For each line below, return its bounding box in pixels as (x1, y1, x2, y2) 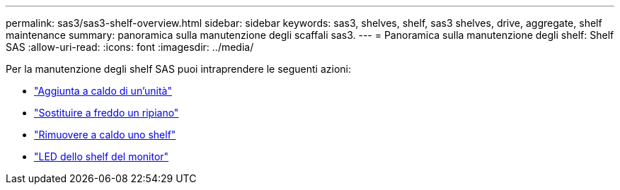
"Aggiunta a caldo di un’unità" (34, 85, 172, 97)
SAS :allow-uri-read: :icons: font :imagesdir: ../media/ (6, 41, 254, 53)
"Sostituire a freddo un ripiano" (34, 107, 179, 119)
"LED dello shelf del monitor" (34, 150, 169, 162)
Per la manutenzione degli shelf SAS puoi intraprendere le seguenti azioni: (6, 63, 351, 75)
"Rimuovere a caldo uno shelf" (34, 129, 176, 141)
